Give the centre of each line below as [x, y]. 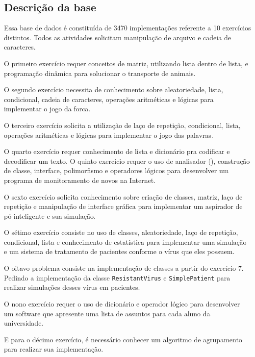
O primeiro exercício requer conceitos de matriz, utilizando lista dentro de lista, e [126, 63]
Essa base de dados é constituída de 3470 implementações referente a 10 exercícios [127, 28]
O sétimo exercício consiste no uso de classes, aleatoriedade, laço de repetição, [121, 232]
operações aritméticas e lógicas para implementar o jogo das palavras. [109, 135]
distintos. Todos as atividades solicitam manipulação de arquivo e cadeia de [117, 37]
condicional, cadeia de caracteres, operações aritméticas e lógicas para [109, 99]
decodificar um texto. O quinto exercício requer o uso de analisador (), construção [127, 161]
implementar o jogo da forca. [47, 109]
